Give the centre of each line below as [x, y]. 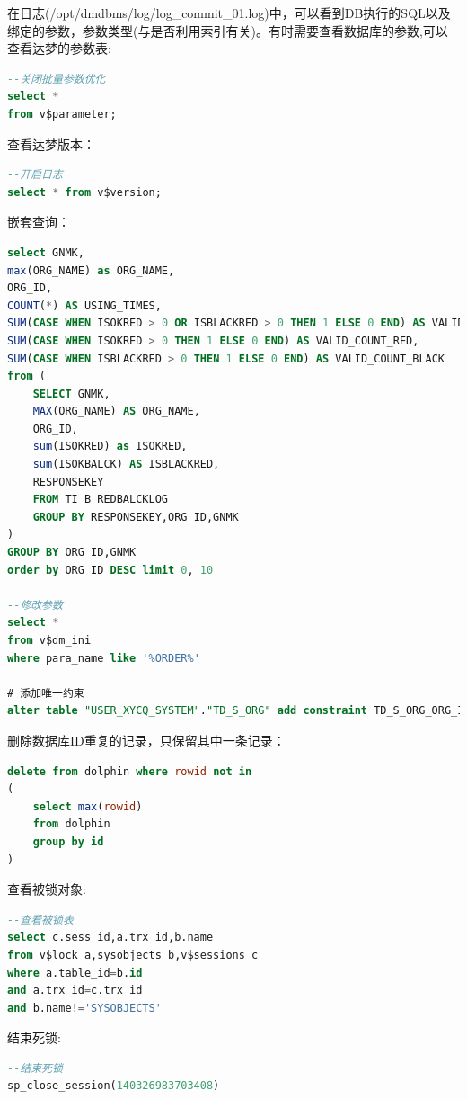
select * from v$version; [84, 192]
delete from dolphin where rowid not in [130, 771]
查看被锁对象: [47, 889]
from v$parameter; [62, 114]
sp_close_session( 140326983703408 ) [114, 1086]
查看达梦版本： [51, 143]
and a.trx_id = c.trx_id [75, 991]
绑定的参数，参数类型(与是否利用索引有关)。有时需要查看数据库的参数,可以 [228, 30]
